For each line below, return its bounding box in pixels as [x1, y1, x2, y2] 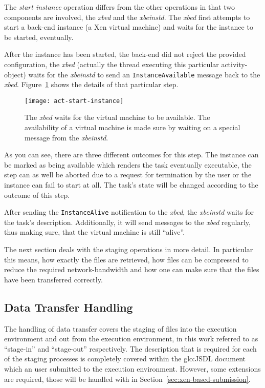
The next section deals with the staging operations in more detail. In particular [4, 244, 253, 255]
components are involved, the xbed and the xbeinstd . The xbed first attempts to [4, 11, 250, 22]
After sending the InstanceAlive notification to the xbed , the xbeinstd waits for [4, 207, 254, 217]
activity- [221, 58, 248, 69]
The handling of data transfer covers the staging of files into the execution [4, 323, 237, 334]
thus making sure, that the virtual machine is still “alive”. [4, 227, 185, 237]
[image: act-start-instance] [25, 97, 124, 105]
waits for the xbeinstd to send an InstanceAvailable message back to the [28, 69, 260, 79]
